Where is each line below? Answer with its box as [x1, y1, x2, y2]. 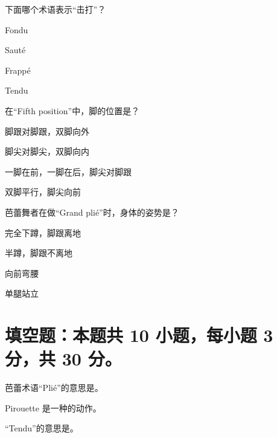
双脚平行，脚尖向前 [5, 185, 81, 198]
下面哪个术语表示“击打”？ [5, 3, 106, 15]
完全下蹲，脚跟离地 [5, 226, 81, 239]
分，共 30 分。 [5, 346, 122, 371]
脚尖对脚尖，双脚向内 [5, 145, 89, 158]
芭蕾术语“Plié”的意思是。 [5, 381, 103, 394]
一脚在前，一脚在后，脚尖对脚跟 [5, 165, 132, 178]
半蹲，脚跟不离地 [5, 246, 72, 259]
